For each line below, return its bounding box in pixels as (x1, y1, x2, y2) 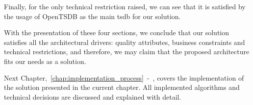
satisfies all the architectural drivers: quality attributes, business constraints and (4, 37, 245, 47)
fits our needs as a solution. (4, 56, 86, 66)
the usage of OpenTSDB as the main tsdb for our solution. (4, 11, 181, 21)
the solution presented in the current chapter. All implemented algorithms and (4, 82, 240, 92)
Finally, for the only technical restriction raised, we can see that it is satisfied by (4, 1, 246, 11)
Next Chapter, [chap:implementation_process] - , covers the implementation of (4, 72, 244, 83)
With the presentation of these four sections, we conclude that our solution (4, 27, 229, 38)
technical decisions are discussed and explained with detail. (4, 91, 181, 102)
